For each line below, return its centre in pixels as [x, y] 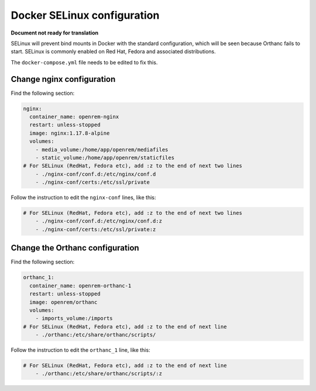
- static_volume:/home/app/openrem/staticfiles [105, 157]
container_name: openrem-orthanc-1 [80, 286]
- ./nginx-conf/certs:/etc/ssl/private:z [96, 229]
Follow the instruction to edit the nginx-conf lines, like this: [83, 198]
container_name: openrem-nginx [74, 117]
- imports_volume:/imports [74, 318]
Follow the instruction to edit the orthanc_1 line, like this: [80, 350]
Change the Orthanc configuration [75, 248]
